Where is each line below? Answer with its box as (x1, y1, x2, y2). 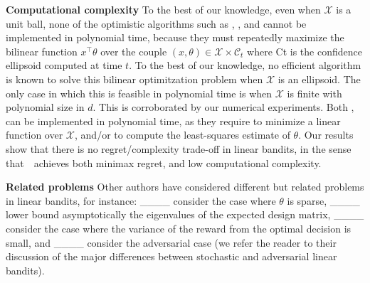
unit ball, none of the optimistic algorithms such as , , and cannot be (6, 16, 307, 31)
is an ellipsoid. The (277, 71, 361, 86)
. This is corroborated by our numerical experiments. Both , (92, 100, 354, 114)
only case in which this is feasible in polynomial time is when (6, 85, 273, 100)
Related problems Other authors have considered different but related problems (6, 179, 364, 194)
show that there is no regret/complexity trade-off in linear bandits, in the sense (6, 141, 351, 156)
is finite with (287, 85, 342, 100)
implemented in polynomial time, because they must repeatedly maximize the (6, 30, 344, 45)
